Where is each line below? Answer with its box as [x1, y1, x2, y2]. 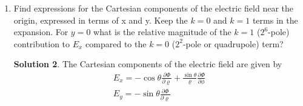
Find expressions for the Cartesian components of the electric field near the [13, 2, 293, 14]
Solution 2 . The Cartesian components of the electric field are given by [13, 58, 282, 70]
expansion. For [13, 25, 68, 38]
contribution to [13, 37, 70, 50]
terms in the [252, 13, 298, 26]
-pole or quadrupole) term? [182, 37, 284, 50]
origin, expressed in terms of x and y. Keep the [13, 13, 188, 26]
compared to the [85, 37, 147, 50]
